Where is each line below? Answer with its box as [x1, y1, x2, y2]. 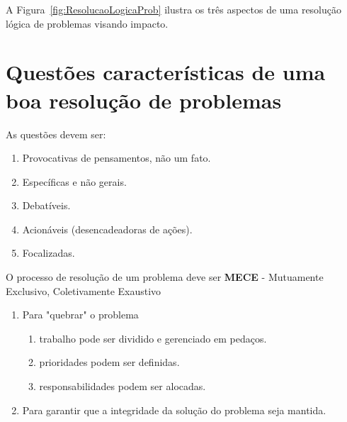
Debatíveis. [22, 198, 71, 213]
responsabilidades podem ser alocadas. [39, 379, 206, 394]
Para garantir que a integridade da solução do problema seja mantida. [22, 402, 326, 417]
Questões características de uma [6, 57, 326, 87]
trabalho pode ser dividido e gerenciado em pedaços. [39, 331, 267, 345]
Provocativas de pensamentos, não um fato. [22, 150, 211, 165]
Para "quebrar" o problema [22, 307, 139, 322]
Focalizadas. [22, 245, 75, 260]
